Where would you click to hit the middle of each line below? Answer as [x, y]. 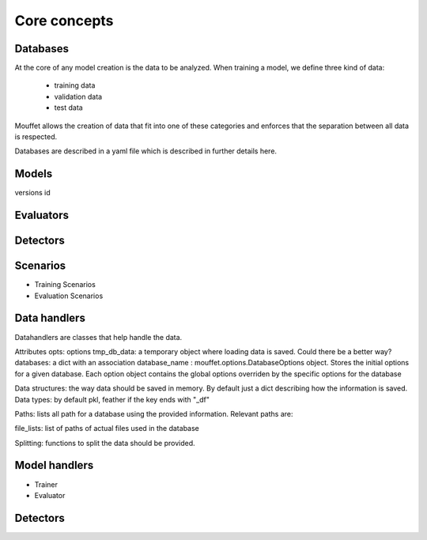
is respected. [36, 137]
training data [75, 85]
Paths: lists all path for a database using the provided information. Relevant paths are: [154, 413]
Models [34, 174]
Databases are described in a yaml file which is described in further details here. [145, 151]
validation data [78, 96]
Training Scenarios [65, 285]
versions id [32, 193]
